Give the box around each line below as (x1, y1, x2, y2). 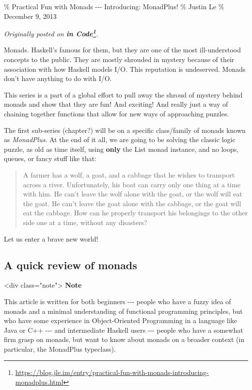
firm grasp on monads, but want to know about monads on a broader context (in (4, 334, 245, 344)
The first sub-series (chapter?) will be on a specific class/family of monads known (4, 125, 246, 135)
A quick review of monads (4, 257, 137, 272)
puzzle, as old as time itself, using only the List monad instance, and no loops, (4, 144, 239, 154)
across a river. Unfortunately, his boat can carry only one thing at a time (23, 179, 240, 189)
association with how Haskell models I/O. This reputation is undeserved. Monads (4, 64, 246, 74)
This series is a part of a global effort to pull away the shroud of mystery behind (4, 89, 243, 99)
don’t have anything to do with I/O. (4, 73, 112, 83)
